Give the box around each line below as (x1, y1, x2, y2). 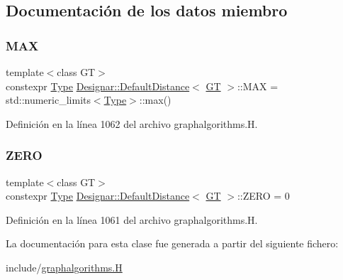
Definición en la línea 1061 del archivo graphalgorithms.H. (6, 212, 258, 227)
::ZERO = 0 (237, 188, 290, 203)
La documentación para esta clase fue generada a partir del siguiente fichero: (6, 236, 339, 251)
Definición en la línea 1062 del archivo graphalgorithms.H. (6, 116, 258, 131)
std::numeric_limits (6, 92, 91, 107)
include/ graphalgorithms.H (6, 259, 123, 274)
